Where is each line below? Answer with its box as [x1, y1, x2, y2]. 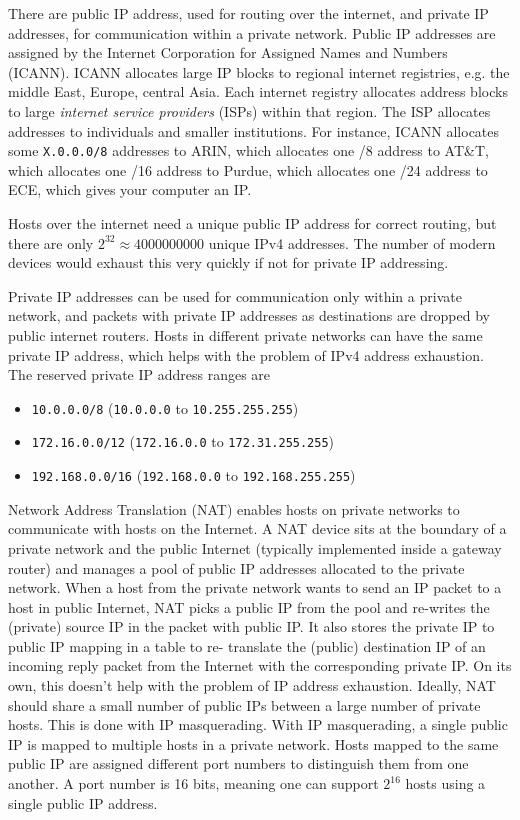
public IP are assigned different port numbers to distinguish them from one [8, 753, 469, 774]
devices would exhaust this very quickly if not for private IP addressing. [8, 252, 449, 273]
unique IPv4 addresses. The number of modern [208, 232, 496, 253]
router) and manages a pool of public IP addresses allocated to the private [8, 557, 465, 578]
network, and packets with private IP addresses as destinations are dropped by [8, 305, 490, 326]
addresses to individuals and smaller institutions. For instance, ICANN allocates [8, 120, 500, 141]
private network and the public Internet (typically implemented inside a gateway [8, 537, 502, 558]
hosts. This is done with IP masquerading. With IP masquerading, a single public [8, 714, 508, 735]
